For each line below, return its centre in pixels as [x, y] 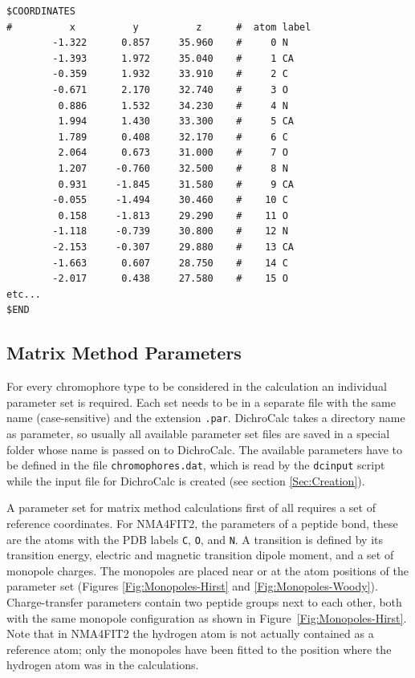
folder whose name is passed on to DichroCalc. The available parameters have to [205, 449]
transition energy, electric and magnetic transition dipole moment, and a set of [200, 555]
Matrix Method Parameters [124, 353]
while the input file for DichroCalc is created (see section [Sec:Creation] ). [186, 480]
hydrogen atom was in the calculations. [103, 665]
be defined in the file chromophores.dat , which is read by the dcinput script [196, 465]
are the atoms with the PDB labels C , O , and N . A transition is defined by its [195, 539]
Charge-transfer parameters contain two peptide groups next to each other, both [204, 601]
